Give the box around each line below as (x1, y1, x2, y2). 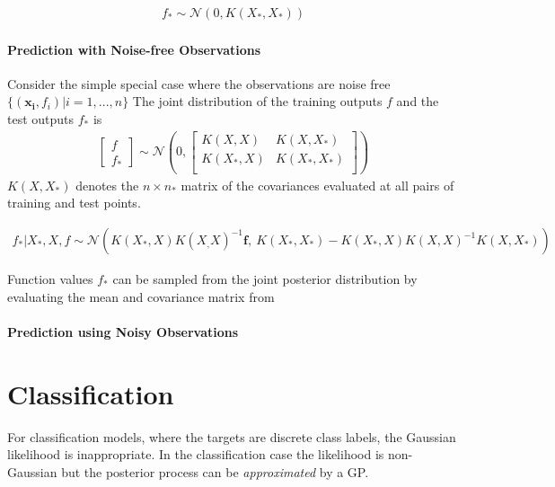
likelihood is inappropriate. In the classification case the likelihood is (7, 445, 384, 464)
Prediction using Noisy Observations (7, 322, 239, 341)
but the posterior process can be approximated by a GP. (61, 462, 369, 481)
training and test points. (7, 193, 141, 212)
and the (396, 92, 439, 111)
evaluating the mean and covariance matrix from (7, 287, 275, 305)
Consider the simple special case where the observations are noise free (7, 74, 391, 93)
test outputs (7, 110, 75, 128)
